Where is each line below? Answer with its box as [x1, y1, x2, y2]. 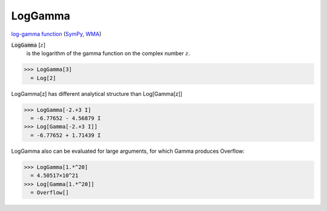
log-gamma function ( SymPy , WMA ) [11, 30, 102, 38]
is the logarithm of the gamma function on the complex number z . [26, 50, 190, 57]
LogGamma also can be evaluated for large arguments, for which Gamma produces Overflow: [11, 147, 245, 155]
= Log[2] [30, 75, 56, 81]
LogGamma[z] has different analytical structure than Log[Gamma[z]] [11, 90, 183, 97]
